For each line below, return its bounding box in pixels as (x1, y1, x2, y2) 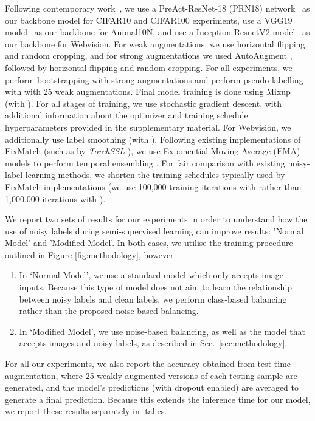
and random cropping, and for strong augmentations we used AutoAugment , (5, 49, 292, 62)
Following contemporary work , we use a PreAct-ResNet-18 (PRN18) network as (5, 2, 310, 14)
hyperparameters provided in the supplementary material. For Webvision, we (5, 120, 291, 133)
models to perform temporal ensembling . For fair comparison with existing (5, 156, 285, 169)
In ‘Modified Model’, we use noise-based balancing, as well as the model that (19, 324, 305, 337)
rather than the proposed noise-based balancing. (19, 304, 199, 317)
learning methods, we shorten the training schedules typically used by (25, 168, 285, 181)
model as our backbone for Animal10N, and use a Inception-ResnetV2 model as (5, 26, 310, 38)
